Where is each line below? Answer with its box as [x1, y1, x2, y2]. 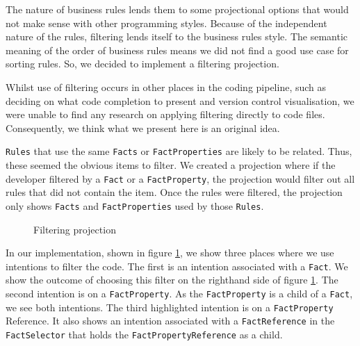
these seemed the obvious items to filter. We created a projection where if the [6, 158, 336, 172]
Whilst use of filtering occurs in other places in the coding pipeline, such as [6, 79, 327, 94]
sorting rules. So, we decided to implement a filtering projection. [6, 56, 279, 71]
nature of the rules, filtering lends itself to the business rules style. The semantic [6, 29, 347, 44]
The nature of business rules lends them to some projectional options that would [6, 2, 349, 16]
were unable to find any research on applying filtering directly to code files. [6, 107, 325, 122]
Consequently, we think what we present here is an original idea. [6, 120, 280, 135]
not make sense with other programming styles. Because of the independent [6, 15, 327, 30]
